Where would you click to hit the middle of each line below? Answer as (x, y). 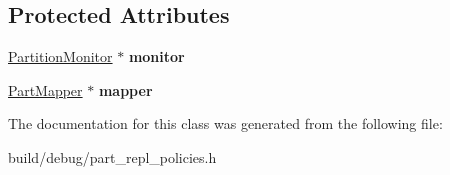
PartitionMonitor (60, 56)
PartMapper (45, 89)
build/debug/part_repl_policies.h (112, 156)
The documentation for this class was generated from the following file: (225, 123)
